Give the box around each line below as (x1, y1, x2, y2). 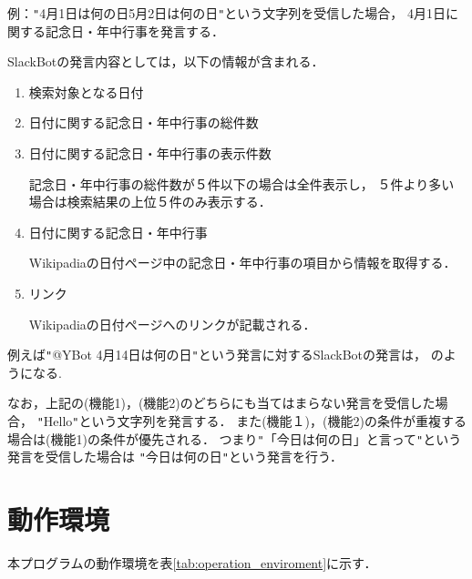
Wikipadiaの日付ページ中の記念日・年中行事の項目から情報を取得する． (28, 253, 457, 272)
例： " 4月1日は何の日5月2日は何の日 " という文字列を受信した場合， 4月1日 (7, 4, 446, 22)
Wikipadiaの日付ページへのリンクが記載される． (28, 314, 316, 333)
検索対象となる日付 (28, 82, 144, 101)
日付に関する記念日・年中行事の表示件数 (28, 144, 272, 163)
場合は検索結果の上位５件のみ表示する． (28, 192, 272, 211)
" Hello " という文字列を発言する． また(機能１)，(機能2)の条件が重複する (36, 411, 467, 431)
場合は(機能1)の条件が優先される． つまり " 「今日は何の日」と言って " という (7, 429, 462, 448)
